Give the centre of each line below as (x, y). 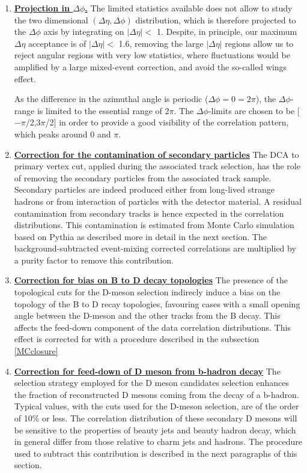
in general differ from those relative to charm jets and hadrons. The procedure (158, 441)
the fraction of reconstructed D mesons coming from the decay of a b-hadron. (157, 394)
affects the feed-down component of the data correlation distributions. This (152, 327)
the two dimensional (51, 20)
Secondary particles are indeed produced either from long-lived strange (144, 189)
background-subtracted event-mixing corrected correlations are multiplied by (155, 248)
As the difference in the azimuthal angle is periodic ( (111, 99)
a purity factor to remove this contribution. (94, 260)
